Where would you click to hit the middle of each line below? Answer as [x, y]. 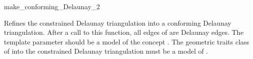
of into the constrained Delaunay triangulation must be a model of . [106, 51]
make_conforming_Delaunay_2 [52, 6]
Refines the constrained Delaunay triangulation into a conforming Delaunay [118, 22]
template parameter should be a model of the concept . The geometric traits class [127, 41]
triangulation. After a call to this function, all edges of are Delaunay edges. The [124, 32]
